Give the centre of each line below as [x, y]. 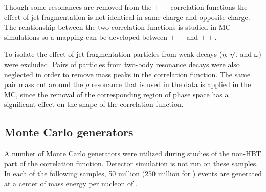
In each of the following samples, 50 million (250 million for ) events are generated [133, 173]
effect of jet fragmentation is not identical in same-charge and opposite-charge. [127, 17]
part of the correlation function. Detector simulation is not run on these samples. [131, 163]
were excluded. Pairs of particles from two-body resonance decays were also [122, 64]
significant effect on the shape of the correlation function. [94, 104]
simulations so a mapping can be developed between [86, 37]
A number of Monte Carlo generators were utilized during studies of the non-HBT [133, 153]
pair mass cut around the [44, 84]
